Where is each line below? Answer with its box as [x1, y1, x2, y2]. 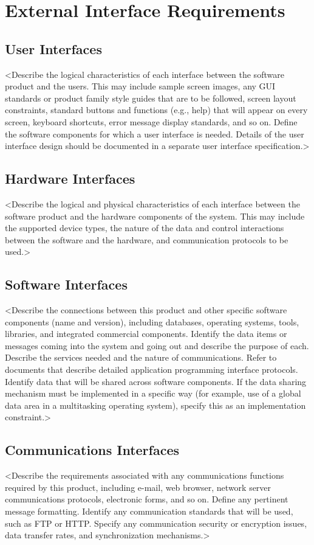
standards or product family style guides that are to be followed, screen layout [5, 91, 296, 104]
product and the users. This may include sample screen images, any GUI [5, 80, 276, 92]
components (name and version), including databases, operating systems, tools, [5, 315, 299, 328]
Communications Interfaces [5, 440, 180, 459]
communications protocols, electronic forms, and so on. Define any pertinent [5, 493, 288, 505]
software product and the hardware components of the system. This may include [5, 209, 305, 222]
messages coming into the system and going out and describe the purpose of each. [5, 339, 309, 352]
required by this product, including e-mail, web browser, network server [5, 481, 271, 493]
